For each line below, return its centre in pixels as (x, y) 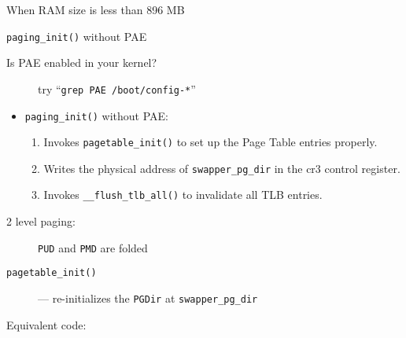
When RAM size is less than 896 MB (96, 9)
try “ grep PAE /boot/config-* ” (117, 88)
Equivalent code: (46, 324)
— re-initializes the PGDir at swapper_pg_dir (148, 298)
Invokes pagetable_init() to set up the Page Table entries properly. (210, 142)
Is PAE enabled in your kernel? (82, 62)
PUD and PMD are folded (93, 247)
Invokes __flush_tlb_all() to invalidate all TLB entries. (183, 195)
